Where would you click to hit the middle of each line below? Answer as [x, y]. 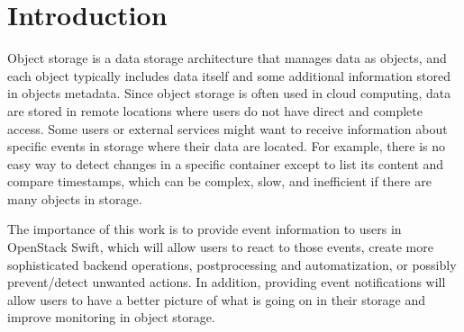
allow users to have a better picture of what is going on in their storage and [217, 299]
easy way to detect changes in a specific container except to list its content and [226, 163]
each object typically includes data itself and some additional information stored [229, 75]
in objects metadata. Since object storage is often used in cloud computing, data [229, 93]
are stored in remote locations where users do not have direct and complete [215, 110]
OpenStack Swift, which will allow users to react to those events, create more [220, 247]
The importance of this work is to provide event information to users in [205, 229]
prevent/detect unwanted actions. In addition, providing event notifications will [227, 282]
